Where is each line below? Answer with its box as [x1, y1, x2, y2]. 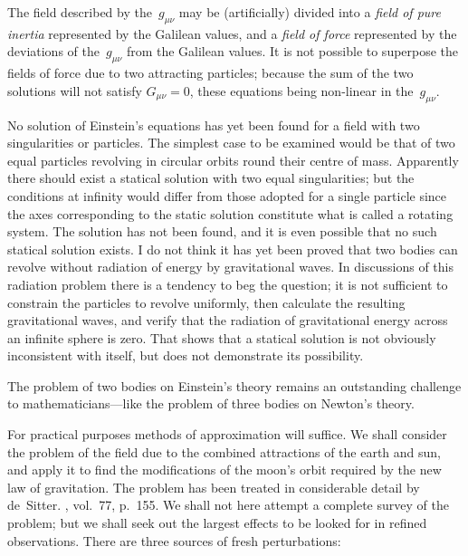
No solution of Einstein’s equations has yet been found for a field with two [7, 115, 420, 134]
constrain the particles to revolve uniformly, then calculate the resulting [7, 292, 406, 312]
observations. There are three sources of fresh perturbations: [7, 531, 341, 550]
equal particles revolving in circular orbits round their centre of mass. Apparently [7, 150, 459, 169]
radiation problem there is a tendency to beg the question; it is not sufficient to [7, 274, 448, 293]
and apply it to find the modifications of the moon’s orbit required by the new [7, 460, 442, 479]
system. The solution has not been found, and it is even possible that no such [7, 222, 437, 241]
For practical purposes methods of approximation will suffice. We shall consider [7, 425, 447, 444]
